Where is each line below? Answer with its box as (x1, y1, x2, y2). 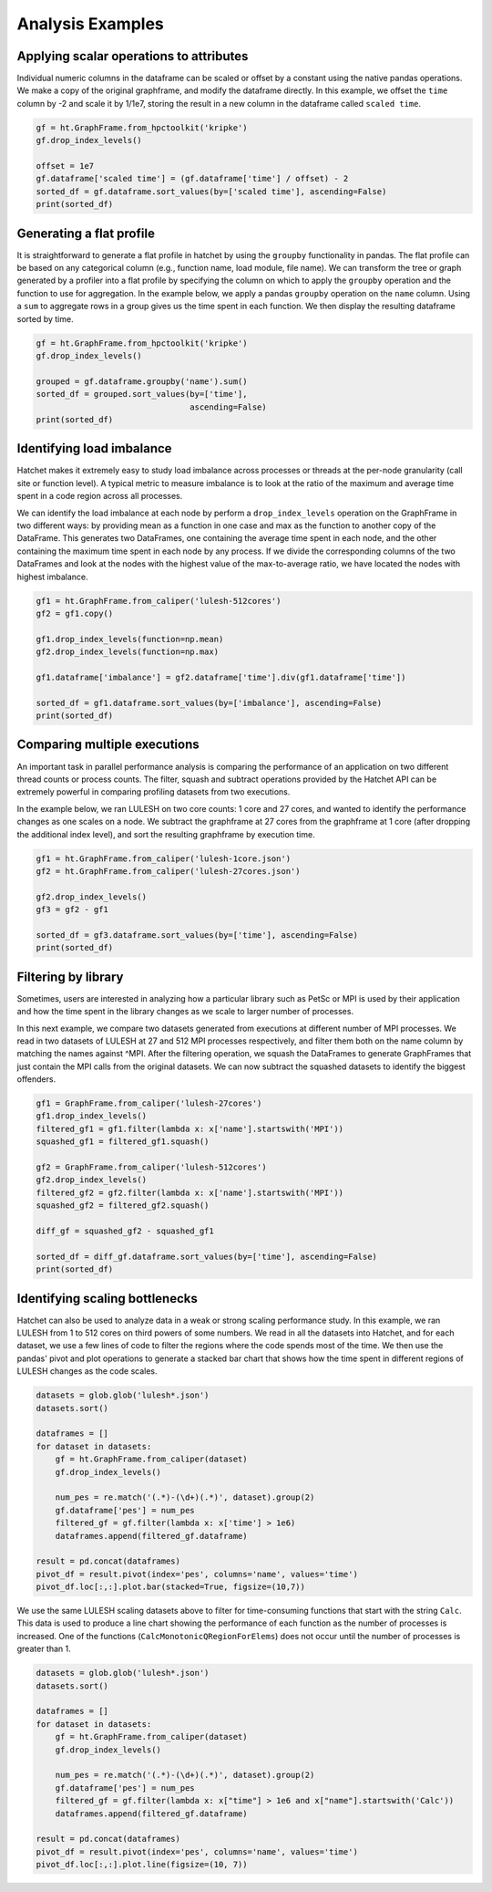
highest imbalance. (16, 571, 88, 582)
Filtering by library (16, 969, 124, 984)
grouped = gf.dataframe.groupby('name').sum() (36, 376, 248, 387)
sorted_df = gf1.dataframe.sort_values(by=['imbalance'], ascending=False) (36, 698, 383, 708)
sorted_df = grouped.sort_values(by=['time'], (36, 389, 248, 400)
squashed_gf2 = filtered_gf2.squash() (36, 1201, 210, 1211)
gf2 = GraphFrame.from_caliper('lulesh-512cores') (36, 1162, 268, 1172)
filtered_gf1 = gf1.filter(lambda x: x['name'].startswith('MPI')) (36, 1123, 344, 1134)
